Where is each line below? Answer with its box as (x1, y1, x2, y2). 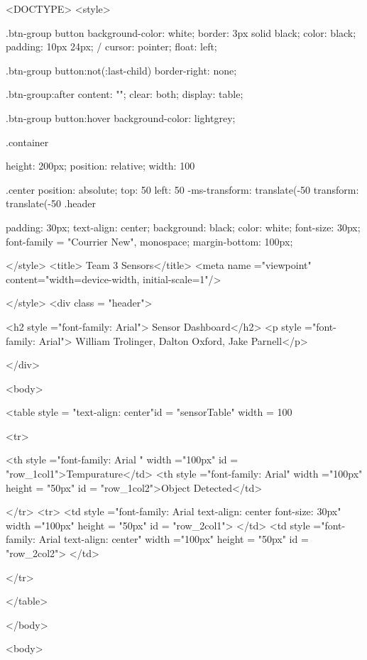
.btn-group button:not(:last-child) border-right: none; (6, 62, 237, 77)
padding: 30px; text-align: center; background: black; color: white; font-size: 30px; (6, 219, 361, 234)
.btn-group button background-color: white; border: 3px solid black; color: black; (6, 25, 356, 40)
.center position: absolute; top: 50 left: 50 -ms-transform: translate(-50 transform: (6, 182, 359, 197)
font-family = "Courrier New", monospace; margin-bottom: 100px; (6, 233, 293, 248)
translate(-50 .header (6, 196, 96, 211)
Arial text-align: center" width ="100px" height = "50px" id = (38, 532, 309, 546)
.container (6, 134, 49, 149)
